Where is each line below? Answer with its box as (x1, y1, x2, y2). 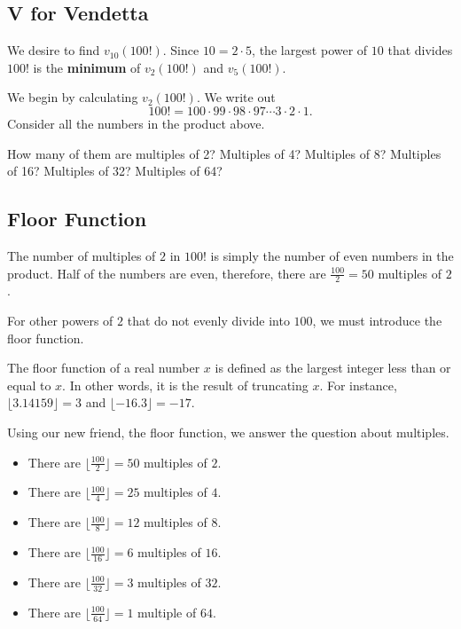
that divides (387, 41, 453, 59)
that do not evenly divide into (127, 311, 290, 329)
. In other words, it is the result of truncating (62, 375, 309, 394)
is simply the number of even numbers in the (210, 246, 454, 264)
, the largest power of (252, 41, 368, 59)
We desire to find (7, 41, 100, 59)
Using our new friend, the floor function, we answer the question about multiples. (7, 422, 449, 441)
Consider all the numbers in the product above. (7, 114, 265, 132)
